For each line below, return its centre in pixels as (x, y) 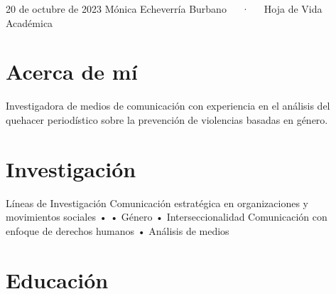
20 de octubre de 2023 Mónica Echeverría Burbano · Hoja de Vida (164, 9)
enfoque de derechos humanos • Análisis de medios (118, 230)
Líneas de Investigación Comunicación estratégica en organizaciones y (157, 203)
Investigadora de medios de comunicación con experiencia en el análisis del (168, 106)
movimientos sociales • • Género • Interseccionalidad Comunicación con (167, 217)
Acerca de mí (72, 72)
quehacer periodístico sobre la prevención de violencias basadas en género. (167, 119)
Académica (29, 22)
